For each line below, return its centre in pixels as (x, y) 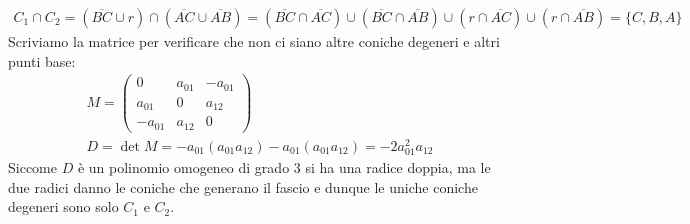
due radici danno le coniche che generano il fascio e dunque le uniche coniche (243, 186)
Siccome (32, 167)
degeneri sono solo (63, 206)
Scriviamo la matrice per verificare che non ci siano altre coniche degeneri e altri (254, 41)
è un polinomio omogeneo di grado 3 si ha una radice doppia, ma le (284, 167)
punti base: (42, 60)
